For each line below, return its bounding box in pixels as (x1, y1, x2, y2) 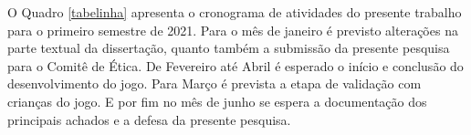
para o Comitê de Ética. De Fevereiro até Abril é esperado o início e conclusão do (7, 56, 464, 75)
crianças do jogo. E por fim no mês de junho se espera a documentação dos (7, 91, 427, 110)
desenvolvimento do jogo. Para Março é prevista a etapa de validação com (7, 74, 422, 93)
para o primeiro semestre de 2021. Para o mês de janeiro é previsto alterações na (7, 20, 458, 39)
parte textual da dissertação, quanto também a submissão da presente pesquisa (7, 38, 450, 57)
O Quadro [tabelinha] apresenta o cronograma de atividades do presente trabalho (7, 3, 462, 21)
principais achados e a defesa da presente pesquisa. (7, 109, 291, 129)
